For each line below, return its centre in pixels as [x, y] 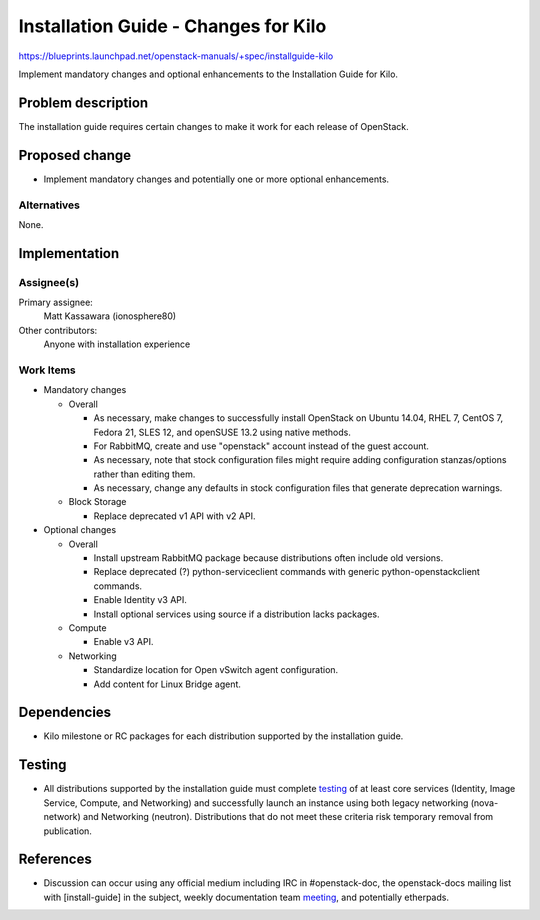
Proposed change [75, 155]
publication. [67, 831]
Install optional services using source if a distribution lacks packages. [236, 614]
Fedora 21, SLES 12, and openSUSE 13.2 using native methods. [222, 432]
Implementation [69, 253]
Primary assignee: [56, 302]
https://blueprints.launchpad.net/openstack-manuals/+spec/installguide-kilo [176, 56]
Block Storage [97, 502]
